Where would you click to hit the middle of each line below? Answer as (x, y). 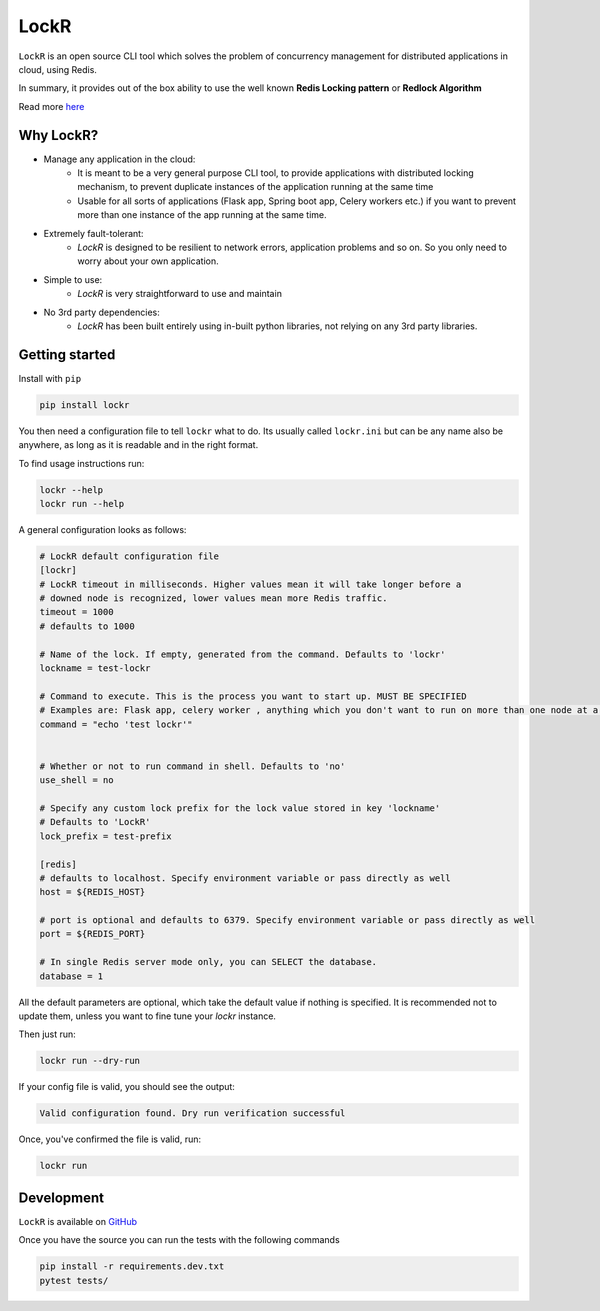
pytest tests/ (74, 1280)
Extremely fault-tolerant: (93, 233)
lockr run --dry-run (89, 1061)
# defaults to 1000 (87, 626)
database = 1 (71, 976)
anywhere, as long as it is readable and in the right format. (138, 445)
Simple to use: (73, 279)
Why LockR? (58, 135)
